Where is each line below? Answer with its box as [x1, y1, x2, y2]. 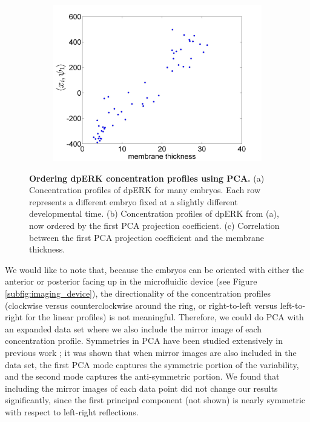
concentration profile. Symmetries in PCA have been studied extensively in [5, 334, 283, 347]
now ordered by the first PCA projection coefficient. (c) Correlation [29, 219, 280, 231]
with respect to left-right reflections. [5, 405, 139, 418]
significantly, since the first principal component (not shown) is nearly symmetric [5, 394, 306, 406]
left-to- [280, 298, 306, 311]
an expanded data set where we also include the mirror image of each [5, 322, 262, 335]
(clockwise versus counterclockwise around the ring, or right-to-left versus [5, 298, 277, 311]
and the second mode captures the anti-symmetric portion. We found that [5, 370, 280, 383]
